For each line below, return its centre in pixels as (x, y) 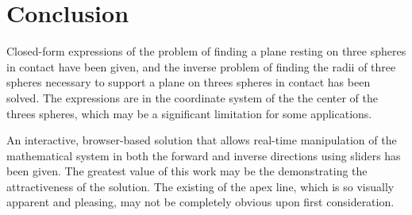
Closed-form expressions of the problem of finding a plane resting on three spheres (206, 51)
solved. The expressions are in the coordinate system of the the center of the (193, 97)
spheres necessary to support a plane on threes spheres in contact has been (189, 82)
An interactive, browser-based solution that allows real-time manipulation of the (202, 140)
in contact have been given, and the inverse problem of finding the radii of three (201, 66)
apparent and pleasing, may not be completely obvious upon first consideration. (200, 202)
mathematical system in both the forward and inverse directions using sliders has (204, 155)
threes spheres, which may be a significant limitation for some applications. (189, 113)
